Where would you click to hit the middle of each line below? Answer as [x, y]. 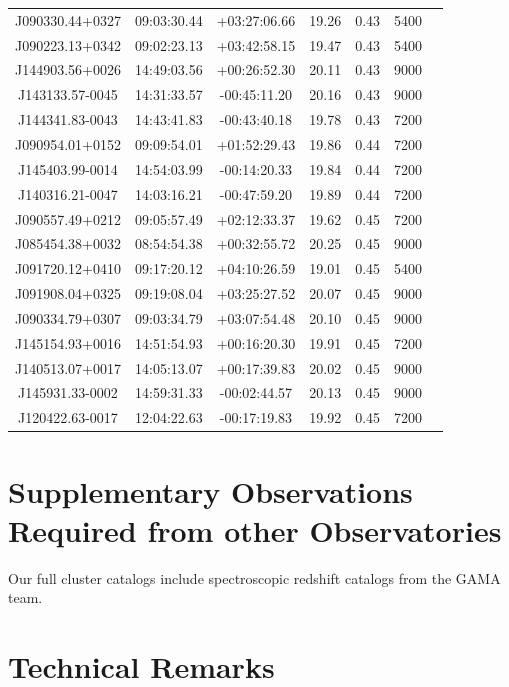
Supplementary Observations [210, 490]
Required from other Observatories [255, 529]
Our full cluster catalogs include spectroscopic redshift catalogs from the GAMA [254, 577]
